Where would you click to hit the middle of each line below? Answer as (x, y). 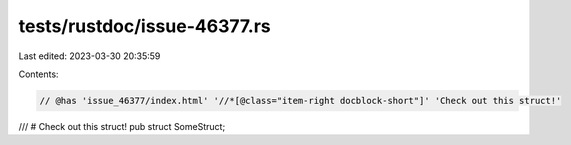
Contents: (38, 74)
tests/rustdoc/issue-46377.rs (145, 26)
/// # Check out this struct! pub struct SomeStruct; (122, 126)
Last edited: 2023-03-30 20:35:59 (89, 56)
